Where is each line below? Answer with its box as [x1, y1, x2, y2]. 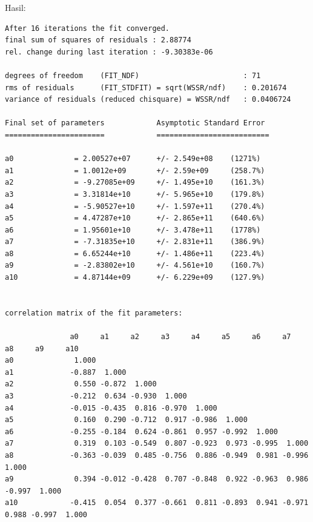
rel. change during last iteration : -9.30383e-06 [5, 47, 213, 56]
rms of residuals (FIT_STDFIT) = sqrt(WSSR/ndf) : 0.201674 [5, 83, 287, 92]
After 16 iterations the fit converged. [5, 24, 170, 33]
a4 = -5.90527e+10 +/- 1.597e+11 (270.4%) [5, 202, 265, 211]
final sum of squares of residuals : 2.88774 [5, 36, 191, 45]
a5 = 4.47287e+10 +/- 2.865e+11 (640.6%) [5, 214, 265, 223]
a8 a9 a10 [5, 344, 79, 353]
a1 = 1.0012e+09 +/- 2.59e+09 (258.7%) [5, 166, 265, 175]
